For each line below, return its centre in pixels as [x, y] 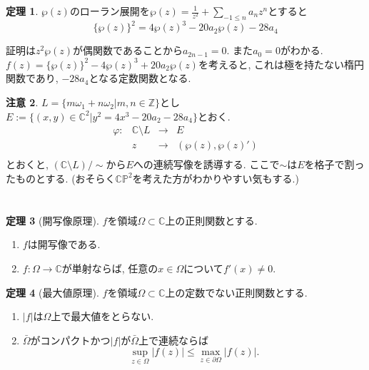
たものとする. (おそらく [61, 178]
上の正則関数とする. [211, 220]
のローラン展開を [110, 11]
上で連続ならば [174, 340]
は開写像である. [64, 244]
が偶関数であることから [128, 50]
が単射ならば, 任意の [110, 268]
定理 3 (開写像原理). [52, 220]
